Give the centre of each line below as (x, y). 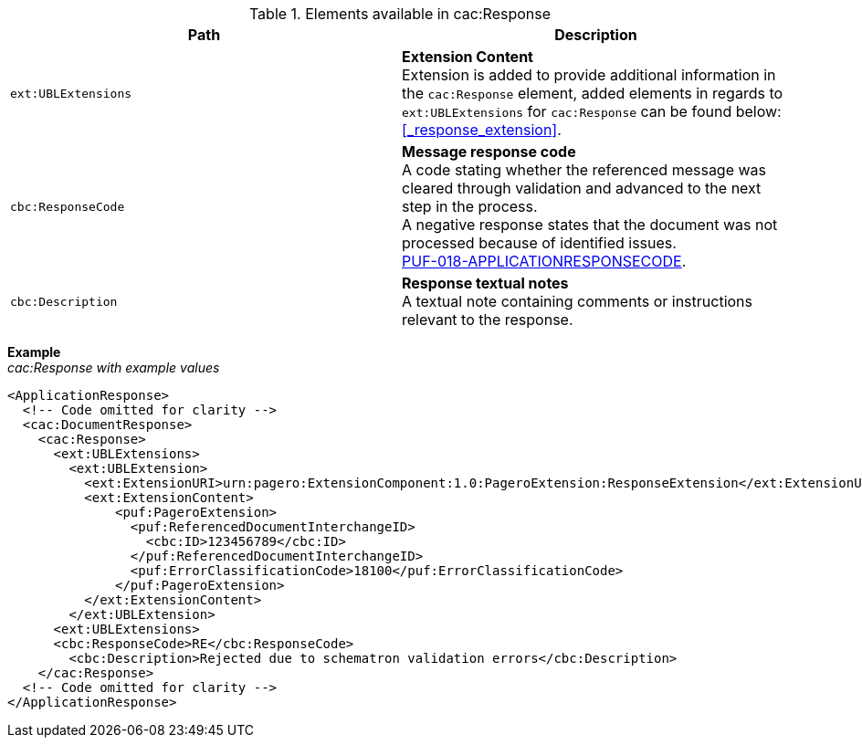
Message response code (489, 152)
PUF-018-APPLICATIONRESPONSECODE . (544, 261)
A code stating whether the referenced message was (584, 170)
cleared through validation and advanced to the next (582, 188)
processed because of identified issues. (539, 243)
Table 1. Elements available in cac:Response (400, 14)
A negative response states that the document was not (590, 225)
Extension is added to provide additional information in (589, 75)
